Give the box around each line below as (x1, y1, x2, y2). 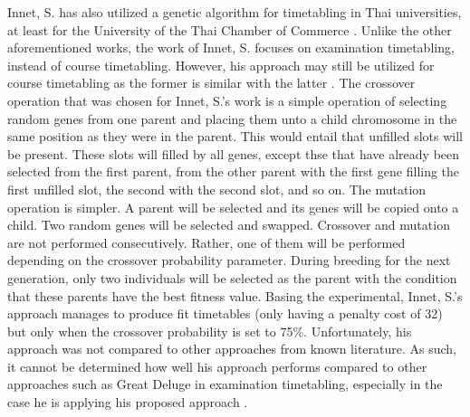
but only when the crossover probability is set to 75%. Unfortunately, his (7, 321, 412, 340)
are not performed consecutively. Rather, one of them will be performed (7, 232, 406, 251)
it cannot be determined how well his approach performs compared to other (7, 356, 427, 375)
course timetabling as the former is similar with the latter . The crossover (7, 73, 416, 92)
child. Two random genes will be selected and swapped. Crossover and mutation (7, 215, 450, 234)
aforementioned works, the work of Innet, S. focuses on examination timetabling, (7, 38, 455, 57)
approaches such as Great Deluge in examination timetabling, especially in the (7, 374, 443, 393)
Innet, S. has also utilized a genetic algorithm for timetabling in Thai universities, (7, 3, 462, 21)
